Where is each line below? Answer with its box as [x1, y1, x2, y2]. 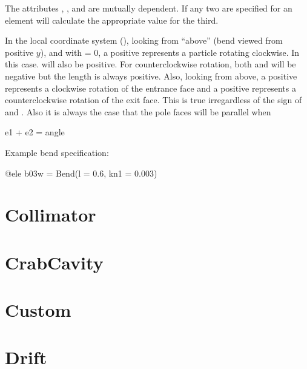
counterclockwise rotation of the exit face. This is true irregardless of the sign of [5, 93, 302, 106]
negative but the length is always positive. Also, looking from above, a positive [5, 69, 297, 82]
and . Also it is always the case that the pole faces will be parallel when [5, 105, 271, 118]
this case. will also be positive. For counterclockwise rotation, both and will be [5, 58, 296, 70]
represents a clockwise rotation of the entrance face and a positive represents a [5, 81, 296, 94]
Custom [5, 297, 71, 322]
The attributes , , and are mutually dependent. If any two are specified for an [5, 2, 292, 14]
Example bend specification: [5, 146, 109, 158]
